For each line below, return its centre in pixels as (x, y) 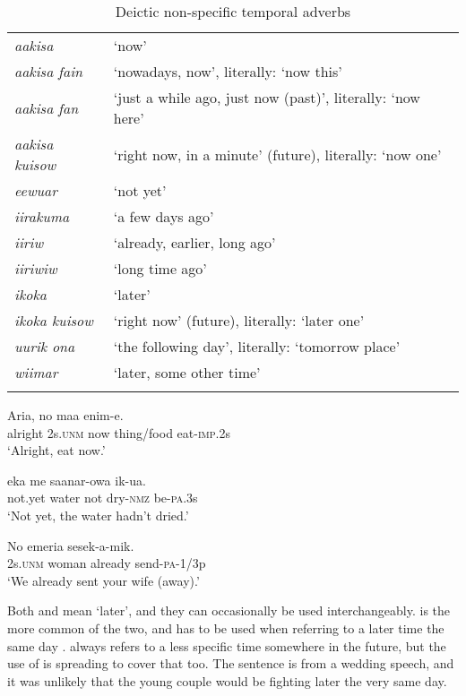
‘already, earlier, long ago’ (194, 242)
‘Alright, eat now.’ (56, 450)
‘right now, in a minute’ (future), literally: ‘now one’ (277, 154)
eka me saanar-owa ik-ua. (77, 480)
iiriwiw (36, 268)
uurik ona (45, 346)
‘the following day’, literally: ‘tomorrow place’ (257, 346)
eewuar (36, 190)
